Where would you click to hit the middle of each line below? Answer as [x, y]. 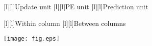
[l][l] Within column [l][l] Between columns [65, 23]
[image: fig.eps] [32, 39]
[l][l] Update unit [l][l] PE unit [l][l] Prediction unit [76, 6]
